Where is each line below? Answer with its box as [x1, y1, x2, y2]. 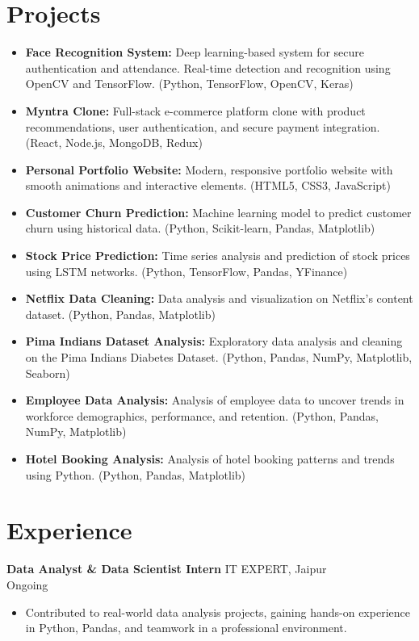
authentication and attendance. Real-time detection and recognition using [25, 59, 391, 76]
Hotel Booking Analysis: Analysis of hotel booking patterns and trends [25, 450, 395, 467]
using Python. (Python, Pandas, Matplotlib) [25, 466, 246, 483]
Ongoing [6, 576, 48, 593]
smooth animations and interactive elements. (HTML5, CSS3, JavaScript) [25, 177, 391, 194]
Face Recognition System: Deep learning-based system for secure [25, 44, 365, 61]
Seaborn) [25, 364, 70, 381]
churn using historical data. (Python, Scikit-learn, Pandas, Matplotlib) [25, 220, 375, 237]
